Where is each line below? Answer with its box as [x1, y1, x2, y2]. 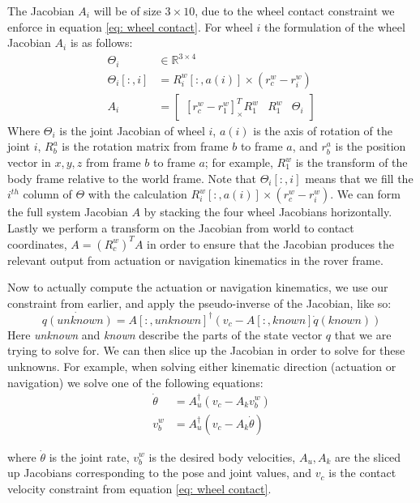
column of [23, 185, 72, 202]
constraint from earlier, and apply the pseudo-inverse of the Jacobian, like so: [7, 295, 392, 312]
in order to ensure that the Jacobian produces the [147, 235, 395, 252]
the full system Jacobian [7, 203, 128, 220]
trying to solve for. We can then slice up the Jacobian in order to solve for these [7, 342, 405, 359]
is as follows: [70, 34, 133, 51]
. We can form [330, 185, 401, 202]
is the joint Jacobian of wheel [59, 121, 205, 139]
